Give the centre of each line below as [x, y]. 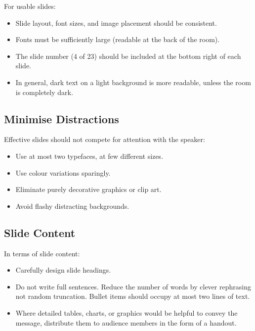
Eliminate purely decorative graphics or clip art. [88, 189]
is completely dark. [44, 92]
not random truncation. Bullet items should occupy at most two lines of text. [133, 296]
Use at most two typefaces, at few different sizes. [89, 156]
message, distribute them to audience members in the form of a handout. [126, 322]
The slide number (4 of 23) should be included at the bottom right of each [128, 56]
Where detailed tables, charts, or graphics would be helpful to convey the [127, 312]
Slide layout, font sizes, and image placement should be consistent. [116, 23]
